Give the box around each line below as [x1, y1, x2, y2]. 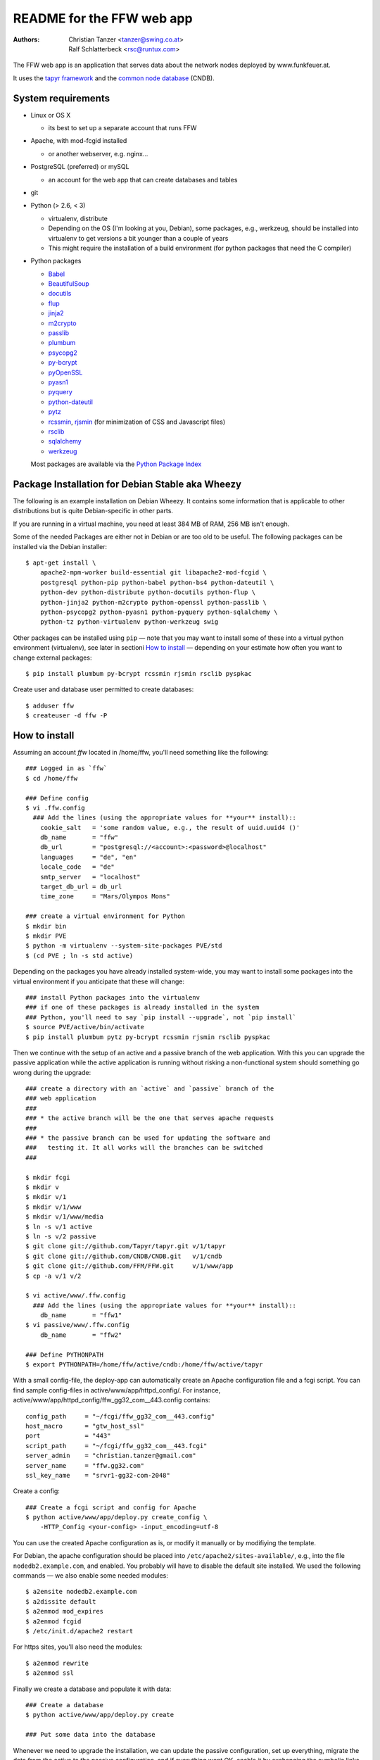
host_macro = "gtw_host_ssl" [25, 1422, 144, 1430]
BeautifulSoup [48, 279, 89, 288]
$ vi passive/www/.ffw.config [25, 1321, 130, 1329]
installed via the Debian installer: [13, 542, 108, 551]
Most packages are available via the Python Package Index [30, 460, 202, 468]
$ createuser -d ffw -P [25, 712, 108, 719]
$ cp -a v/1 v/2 [25, 1271, 82, 1280]
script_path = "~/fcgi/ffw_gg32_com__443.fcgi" [25, 1442, 208, 1450]
